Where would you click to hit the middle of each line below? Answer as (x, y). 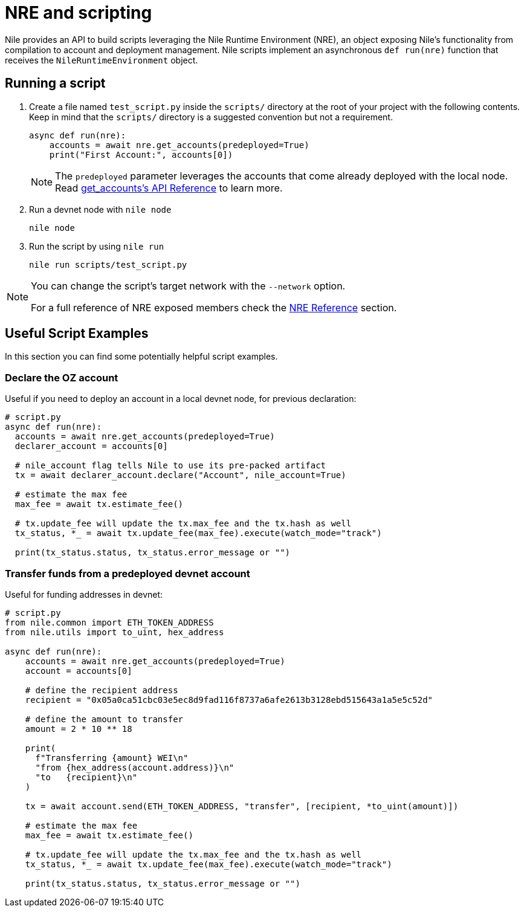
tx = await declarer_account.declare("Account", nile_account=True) (180, 475)
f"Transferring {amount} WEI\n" (112, 758)
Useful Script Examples (77, 334)
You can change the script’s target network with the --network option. (188, 286)
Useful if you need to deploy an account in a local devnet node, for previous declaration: (181, 399)
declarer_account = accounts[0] (91, 446)
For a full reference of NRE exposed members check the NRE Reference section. (214, 307)
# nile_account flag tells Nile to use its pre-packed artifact (170, 466)
